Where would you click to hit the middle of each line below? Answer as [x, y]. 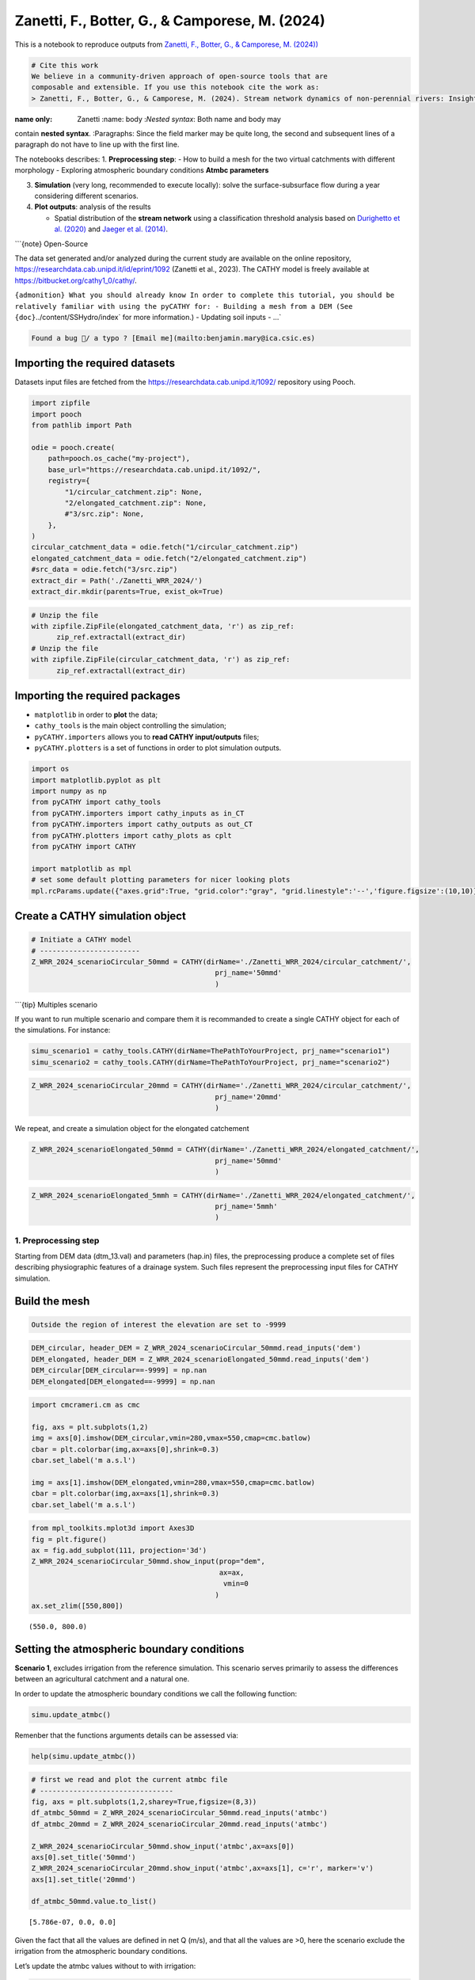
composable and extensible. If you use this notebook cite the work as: [175, 88]
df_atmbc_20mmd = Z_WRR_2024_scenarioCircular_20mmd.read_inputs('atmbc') [180, 1824]
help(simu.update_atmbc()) [84, 1756]
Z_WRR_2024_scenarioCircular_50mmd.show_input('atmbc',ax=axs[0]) [163, 1846]
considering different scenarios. [86, 196]
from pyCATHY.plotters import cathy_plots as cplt [132, 835]
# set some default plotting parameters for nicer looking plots [161, 880]
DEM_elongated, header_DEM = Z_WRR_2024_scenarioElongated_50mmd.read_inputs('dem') [200, 1359]
